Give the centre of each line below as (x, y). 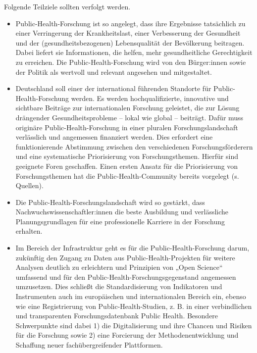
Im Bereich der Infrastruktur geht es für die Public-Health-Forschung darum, (132, 248)
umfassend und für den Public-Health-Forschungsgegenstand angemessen (126, 277)
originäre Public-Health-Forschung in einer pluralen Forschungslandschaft (127, 127)
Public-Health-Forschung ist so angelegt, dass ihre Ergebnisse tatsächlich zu (130, 23)
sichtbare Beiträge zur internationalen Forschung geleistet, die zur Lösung (128, 108)
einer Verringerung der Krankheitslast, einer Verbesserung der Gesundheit (128, 33)
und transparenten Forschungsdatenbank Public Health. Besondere (117, 316)
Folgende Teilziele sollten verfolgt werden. (67, 6)
